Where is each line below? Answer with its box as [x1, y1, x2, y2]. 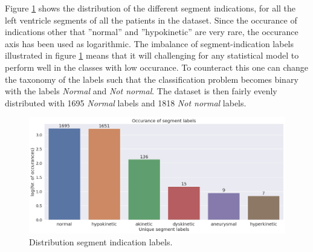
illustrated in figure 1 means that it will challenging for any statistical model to [5, 49, 299, 62]
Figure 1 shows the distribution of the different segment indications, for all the [5, 2, 296, 14]
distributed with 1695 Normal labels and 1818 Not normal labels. [5, 96, 247, 109]
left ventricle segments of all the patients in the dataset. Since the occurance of [5, 13, 297, 26]
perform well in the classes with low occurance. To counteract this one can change [5, 60, 309, 73]
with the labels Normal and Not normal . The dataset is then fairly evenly [5, 85, 277, 97]
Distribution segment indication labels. [29, 235, 173, 248]
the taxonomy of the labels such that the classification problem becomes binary [5, 73, 298, 85]
